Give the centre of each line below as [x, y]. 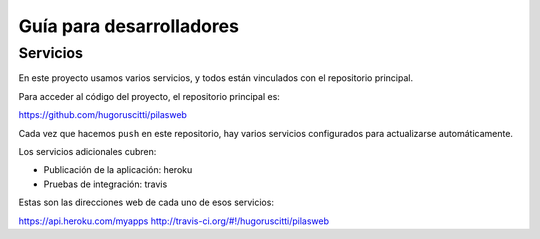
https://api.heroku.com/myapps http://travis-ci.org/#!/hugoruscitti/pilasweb [174, 221]
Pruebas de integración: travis [105, 184]
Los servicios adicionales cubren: [87, 151]
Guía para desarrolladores [129, 26]
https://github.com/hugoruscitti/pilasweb [102, 115]
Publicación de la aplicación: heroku [118, 170]
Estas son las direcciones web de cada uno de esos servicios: [146, 202]
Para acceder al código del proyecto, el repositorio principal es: [149, 96]
